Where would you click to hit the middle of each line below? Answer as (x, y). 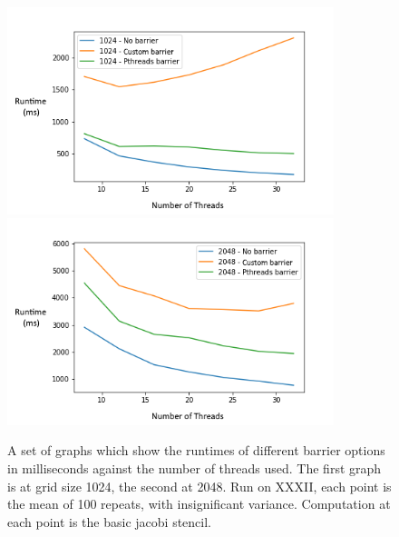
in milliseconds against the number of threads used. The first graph (195, 468)
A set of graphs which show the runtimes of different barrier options (196, 450)
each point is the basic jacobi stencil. (109, 521)
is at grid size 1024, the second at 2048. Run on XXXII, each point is (199, 486)
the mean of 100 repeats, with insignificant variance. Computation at (199, 504)
